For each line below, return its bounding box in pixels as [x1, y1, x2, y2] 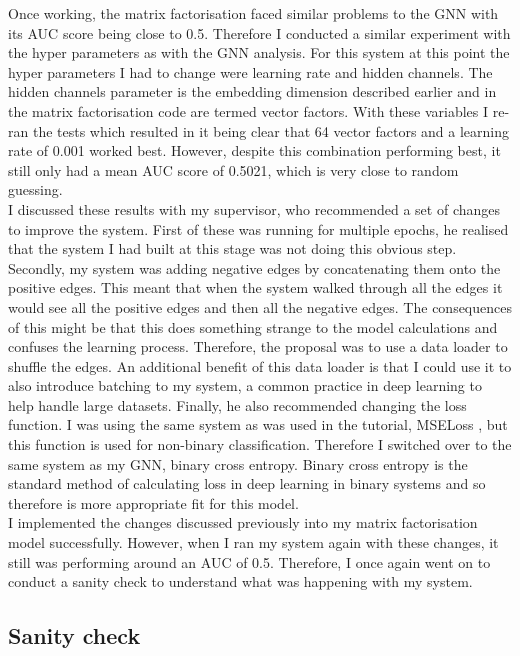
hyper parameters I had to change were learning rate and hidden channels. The [8, 61, 493, 82]
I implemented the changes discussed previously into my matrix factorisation [8, 512, 478, 533]
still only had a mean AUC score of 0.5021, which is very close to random [8, 159, 459, 180]
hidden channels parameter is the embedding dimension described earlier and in [8, 81, 497, 102]
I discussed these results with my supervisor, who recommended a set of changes [8, 198, 501, 219]
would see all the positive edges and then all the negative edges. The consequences [8, 296, 512, 317]
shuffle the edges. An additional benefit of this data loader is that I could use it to [8, 355, 512, 376]
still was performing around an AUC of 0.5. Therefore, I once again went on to [8, 551, 491, 572]
